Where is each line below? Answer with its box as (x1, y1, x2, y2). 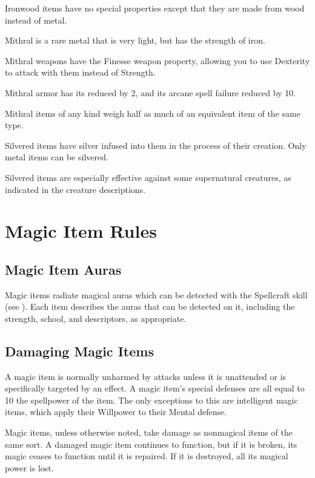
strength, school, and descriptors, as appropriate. (5, 312, 187, 324)
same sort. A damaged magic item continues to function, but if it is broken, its (5, 437, 297, 450)
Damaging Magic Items (5, 341, 154, 360)
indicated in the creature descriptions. (5, 183, 146, 195)
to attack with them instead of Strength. (5, 66, 156, 79)
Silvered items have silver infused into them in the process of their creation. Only (5, 139, 307, 151)
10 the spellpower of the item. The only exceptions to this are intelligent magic (5, 393, 298, 406)
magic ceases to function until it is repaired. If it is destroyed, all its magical (5, 450, 288, 462)
